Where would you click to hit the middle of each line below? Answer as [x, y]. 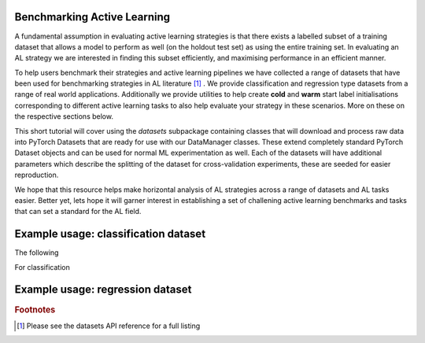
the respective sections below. [64, 116]
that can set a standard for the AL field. [78, 212]
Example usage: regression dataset [103, 290]
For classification [42, 267]
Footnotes [35, 309]
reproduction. [37, 175]
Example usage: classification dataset [110, 234]
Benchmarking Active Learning [92, 17]
